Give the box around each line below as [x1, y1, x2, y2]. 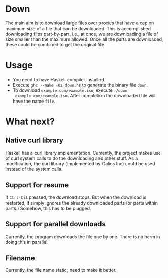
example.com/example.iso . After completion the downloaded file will [15, 92, 156, 98]
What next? [5, 116, 55, 128]
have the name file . [12, 98, 56, 104]
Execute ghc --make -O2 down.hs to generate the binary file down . [12, 82, 148, 88]
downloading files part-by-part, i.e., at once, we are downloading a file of [5, 31, 158, 37]
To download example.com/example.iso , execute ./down [12, 87, 128, 93]
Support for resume [5, 181, 69, 189]
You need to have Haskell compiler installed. [12, 76, 106, 82]
